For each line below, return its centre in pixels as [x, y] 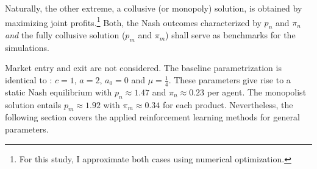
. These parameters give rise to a [230, 80]
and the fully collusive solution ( [65, 35]
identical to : [29, 80]
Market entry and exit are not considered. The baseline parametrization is [143, 68]
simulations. [27, 47]
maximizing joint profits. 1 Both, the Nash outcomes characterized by [133, 21]
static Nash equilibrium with [59, 91]
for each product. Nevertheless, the [228, 104]
